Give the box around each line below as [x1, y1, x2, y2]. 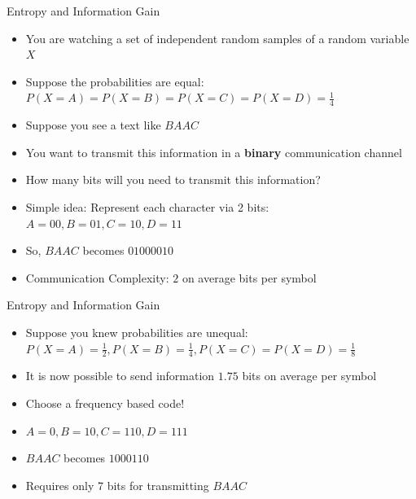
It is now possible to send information [25, 367, 215, 384]
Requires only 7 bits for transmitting [25, 476, 209, 493]
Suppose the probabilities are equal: [25, 72, 204, 90]
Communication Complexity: [25, 269, 169, 286]
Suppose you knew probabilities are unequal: [25, 323, 248, 340]
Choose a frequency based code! [25, 394, 185, 411]
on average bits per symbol [182, 269, 317, 286]
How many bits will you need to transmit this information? [25, 171, 321, 188]
